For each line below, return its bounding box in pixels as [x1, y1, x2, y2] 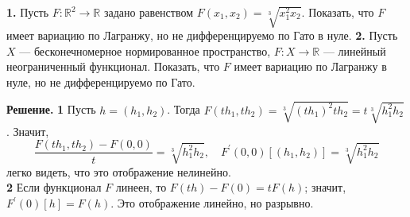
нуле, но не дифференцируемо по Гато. [6, 73, 195, 90]
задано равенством [103, 4, 194, 20]
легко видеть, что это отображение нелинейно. [6, 163, 231, 180]
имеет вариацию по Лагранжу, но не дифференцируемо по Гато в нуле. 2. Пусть [6, 26, 398, 43]
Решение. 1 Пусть [6, 101, 96, 118]
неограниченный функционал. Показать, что [6, 58, 220, 75]
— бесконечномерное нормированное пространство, [19, 42, 271, 59]
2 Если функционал [6, 179, 102, 196]
